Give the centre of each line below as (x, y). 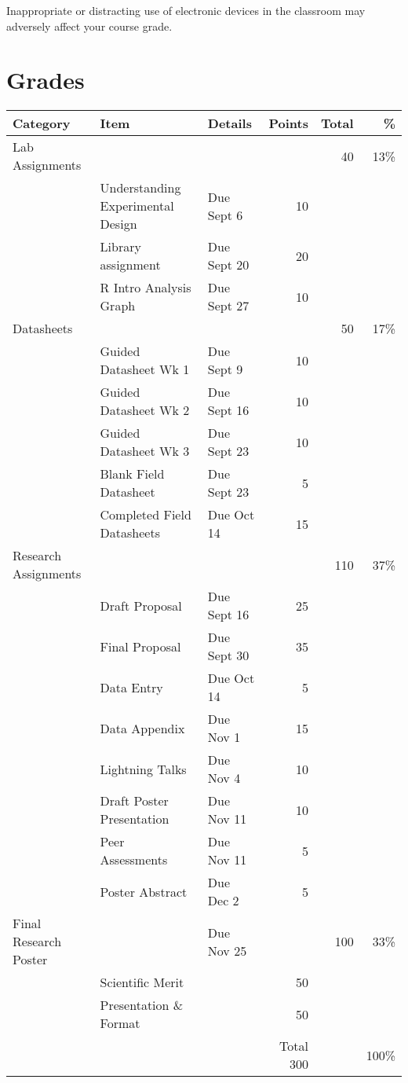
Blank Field (132, 474)
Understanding (140, 188)
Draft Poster (134, 801)
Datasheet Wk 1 (145, 369)
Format (120, 1023)
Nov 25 (227, 950)
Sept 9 (225, 369)
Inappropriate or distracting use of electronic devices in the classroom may (186, 10)
